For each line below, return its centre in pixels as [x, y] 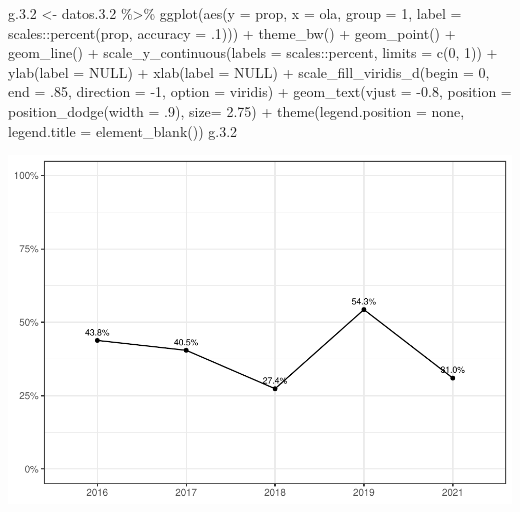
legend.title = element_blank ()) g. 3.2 [123, 130]
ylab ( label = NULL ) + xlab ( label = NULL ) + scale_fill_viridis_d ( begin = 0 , [249, 71]
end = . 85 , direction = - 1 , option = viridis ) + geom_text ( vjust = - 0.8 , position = [260, 91]
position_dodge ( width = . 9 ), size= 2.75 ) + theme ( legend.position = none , [236, 110]
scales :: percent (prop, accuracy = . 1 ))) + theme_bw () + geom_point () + [232, 32]
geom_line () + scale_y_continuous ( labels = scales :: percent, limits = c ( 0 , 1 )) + [253, 52]
